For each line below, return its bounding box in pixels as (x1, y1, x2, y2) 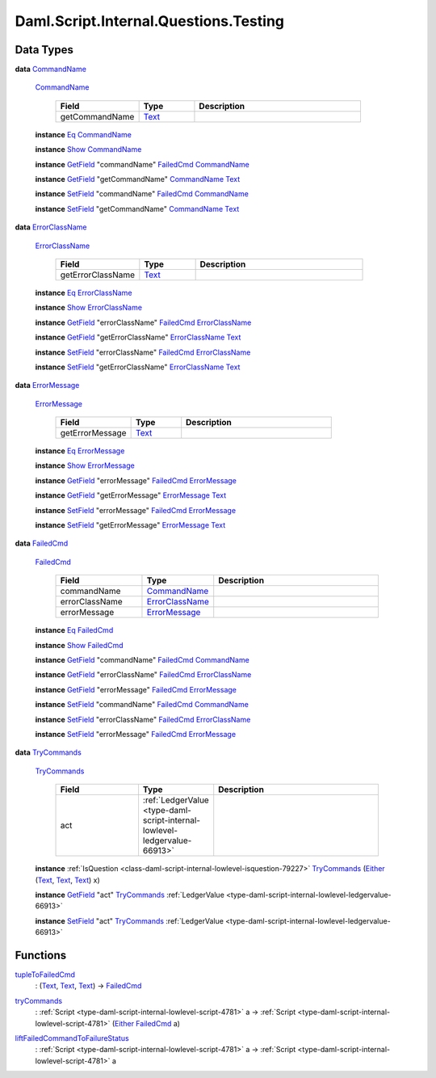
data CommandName (15, 65, 86, 74)
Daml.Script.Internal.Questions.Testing (15, 12, 285, 30)
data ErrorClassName (15, 222, 87, 232)
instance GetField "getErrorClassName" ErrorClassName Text (35, 332, 241, 343)
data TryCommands (15, 747, 82, 757)
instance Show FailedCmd (35, 640, 124, 650)
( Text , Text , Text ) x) (35, 875, 100, 885)
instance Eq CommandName (35, 129, 132, 139)
